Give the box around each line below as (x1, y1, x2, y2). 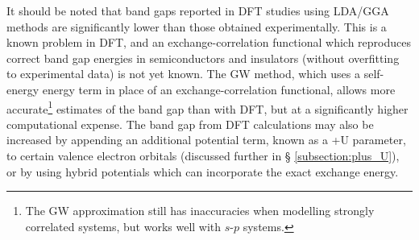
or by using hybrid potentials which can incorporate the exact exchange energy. (6, 163, 399, 180)
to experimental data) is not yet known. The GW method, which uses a (6, 65, 361, 82)
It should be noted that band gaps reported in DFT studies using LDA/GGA (6, 2, 389, 19)
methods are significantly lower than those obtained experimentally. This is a (6, 18, 387, 35)
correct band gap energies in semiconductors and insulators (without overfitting (6, 49, 400, 66)
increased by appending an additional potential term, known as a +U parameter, (6, 131, 406, 148)
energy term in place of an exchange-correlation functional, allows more (42, 81, 396, 97)
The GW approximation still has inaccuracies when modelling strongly (25, 202, 375, 219)
